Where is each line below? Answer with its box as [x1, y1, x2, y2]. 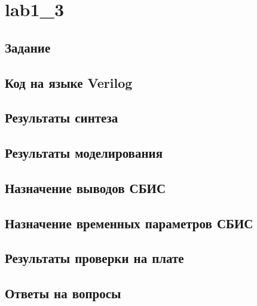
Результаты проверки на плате [5, 249, 184, 267]
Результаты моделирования [5, 143, 163, 162]
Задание [5, 38, 51, 56]
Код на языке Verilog [5, 73, 133, 91]
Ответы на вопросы [5, 284, 121, 302]
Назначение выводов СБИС [5, 178, 166, 197]
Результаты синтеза [5, 108, 118, 127]
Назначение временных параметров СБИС [5, 213, 253, 232]
